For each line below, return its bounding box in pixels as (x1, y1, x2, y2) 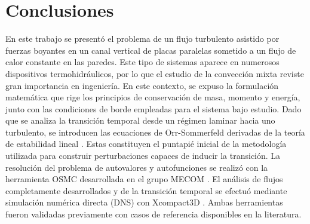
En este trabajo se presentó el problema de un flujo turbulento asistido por (5, 32, 280, 45)
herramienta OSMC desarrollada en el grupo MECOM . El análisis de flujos (5, 173, 283, 185)
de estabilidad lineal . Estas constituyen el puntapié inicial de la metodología (5, 137, 287, 150)
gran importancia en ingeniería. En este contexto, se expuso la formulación (5, 79, 279, 91)
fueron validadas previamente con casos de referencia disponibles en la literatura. (5, 208, 302, 220)
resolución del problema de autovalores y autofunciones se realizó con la (5, 161, 268, 173)
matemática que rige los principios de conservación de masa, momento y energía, (5, 91, 300, 103)
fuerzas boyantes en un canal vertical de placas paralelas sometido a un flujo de (5, 44, 296, 56)
